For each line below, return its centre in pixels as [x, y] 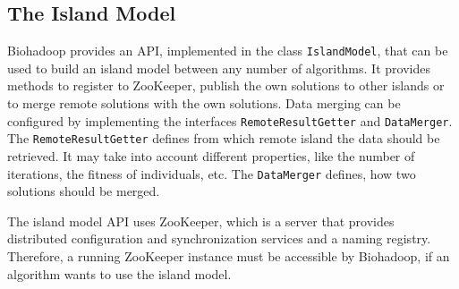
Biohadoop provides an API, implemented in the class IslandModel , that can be [228, 51]
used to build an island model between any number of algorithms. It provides [219, 68]
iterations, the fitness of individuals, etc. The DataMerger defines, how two [212, 173]
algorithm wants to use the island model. [119, 273]
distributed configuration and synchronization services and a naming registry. [219, 238]
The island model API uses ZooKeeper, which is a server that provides [201, 221]
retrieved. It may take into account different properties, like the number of [211, 155]
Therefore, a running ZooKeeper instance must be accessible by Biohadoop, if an [229, 255]
